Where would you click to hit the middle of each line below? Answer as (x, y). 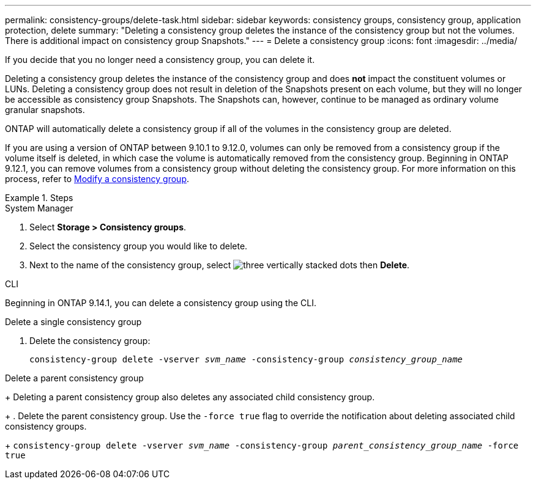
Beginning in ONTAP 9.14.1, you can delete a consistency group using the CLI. (161, 303)
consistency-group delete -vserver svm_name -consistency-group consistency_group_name (246, 359)
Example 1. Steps (39, 198)
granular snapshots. (45, 110)
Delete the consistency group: (90, 341)
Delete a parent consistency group (74, 378)
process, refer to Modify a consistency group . (97, 179)
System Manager (39, 208)
